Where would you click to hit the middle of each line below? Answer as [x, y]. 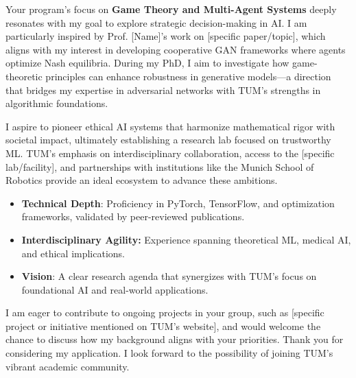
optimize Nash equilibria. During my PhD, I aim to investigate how [147, 63]
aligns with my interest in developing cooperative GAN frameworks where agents [176, 49]
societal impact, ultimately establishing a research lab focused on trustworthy [168, 140]
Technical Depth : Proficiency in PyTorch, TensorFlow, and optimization [178, 203]
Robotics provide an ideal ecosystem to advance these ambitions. [142, 180]
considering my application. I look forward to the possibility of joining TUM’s [169, 353]
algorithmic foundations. [57, 103]
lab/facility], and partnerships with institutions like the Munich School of [160, 166]
